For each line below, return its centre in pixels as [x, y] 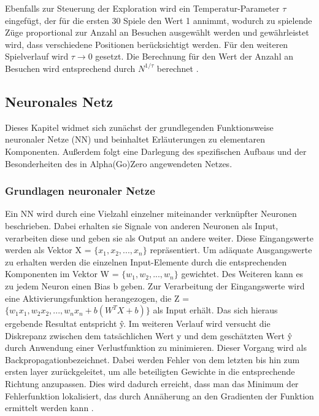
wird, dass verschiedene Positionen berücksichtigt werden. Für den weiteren [147, 44]
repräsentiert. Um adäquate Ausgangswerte [231, 250]
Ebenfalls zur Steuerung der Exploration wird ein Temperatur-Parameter [142, 8]
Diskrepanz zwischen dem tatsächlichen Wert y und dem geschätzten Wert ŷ [149, 335]
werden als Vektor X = [48, 250]
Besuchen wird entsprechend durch [70, 68]
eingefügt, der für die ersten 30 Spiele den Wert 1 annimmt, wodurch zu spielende [159, 20]
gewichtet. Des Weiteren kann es [242, 274]
